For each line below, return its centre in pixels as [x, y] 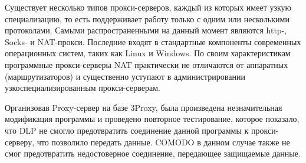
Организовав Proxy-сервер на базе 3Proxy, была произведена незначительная [144, 107]
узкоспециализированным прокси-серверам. [83, 88]
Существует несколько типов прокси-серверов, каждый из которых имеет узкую [148, 7]
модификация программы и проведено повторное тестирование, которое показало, [152, 119]
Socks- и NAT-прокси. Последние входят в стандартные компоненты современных [153, 41]
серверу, [20, 142]
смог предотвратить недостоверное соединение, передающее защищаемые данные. [153, 153]
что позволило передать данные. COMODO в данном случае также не [163, 142]
